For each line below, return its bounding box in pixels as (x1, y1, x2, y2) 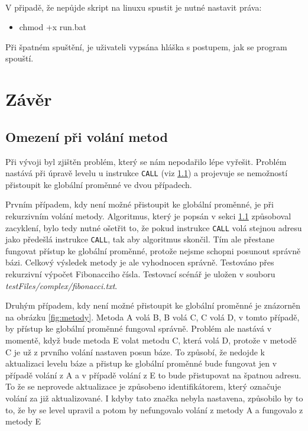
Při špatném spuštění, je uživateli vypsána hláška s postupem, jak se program (5, 40, 287, 53)
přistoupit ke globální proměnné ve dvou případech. (5, 178, 192, 190)
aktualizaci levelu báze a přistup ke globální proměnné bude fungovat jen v (5, 357, 277, 370)
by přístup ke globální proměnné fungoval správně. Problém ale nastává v (5, 322, 272, 335)
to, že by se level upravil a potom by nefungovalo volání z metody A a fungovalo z (5, 403, 303, 416)
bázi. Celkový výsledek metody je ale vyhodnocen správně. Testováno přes (5, 256, 274, 268)
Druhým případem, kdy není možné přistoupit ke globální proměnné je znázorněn (5, 299, 301, 312)
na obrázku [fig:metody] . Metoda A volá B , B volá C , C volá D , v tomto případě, (5, 310, 300, 323)
